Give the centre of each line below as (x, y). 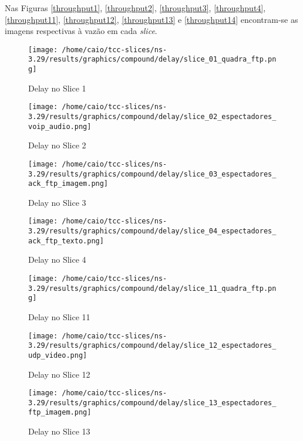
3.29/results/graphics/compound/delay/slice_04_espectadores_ (152, 231)
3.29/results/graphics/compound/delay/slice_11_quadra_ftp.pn (152, 288)
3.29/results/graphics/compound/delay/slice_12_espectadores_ (152, 346)
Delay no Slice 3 (57, 202)
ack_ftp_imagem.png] (68, 184)
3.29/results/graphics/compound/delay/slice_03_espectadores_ (152, 174)
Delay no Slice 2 (57, 145)
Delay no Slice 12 (59, 374)
